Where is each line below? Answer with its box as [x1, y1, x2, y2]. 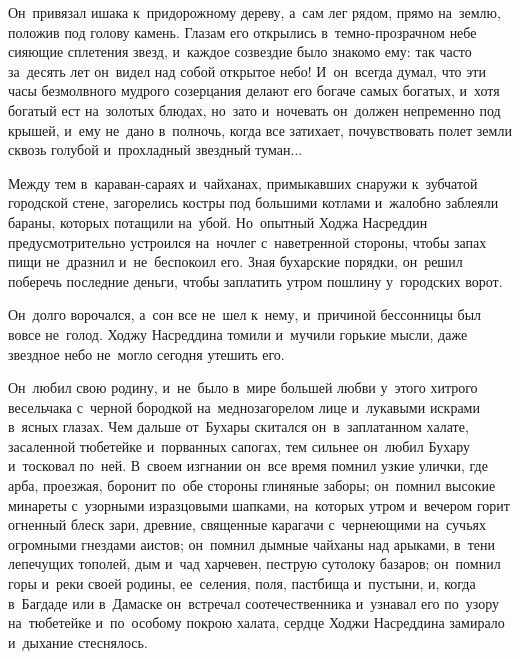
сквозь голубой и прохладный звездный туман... [8, 139, 303, 160]
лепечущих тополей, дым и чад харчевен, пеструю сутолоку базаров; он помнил [8, 553, 501, 574]
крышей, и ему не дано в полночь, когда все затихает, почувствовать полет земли [8, 119, 512, 140]
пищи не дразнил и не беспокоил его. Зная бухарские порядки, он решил [8, 251, 463, 272]
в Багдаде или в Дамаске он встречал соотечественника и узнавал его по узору [8, 592, 499, 613]
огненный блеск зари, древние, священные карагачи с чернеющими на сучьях [8, 514, 486, 535]
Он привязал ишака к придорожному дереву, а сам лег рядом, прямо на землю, [8, 2, 501, 22]
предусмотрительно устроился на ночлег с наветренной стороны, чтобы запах [8, 231, 487, 252]
